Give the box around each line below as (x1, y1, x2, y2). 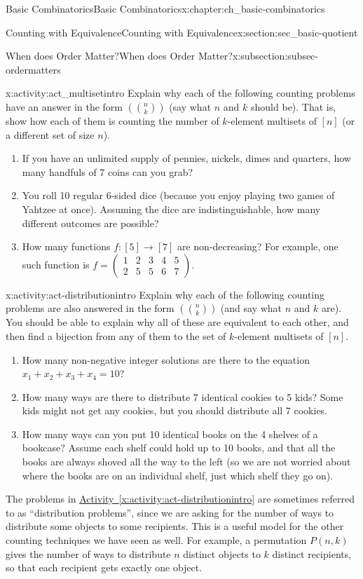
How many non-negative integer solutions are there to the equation (22, 352, 310, 367)
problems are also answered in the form (6, 301, 174, 315)
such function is (22, 257, 90, 271)
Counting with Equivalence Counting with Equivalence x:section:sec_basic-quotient (6, 25, 358, 39)
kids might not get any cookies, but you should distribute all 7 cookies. (22, 403, 328, 418)
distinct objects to (183, 546, 261, 561)
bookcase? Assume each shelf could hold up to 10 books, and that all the (22, 440, 336, 455)
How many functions (22, 239, 111, 254)
